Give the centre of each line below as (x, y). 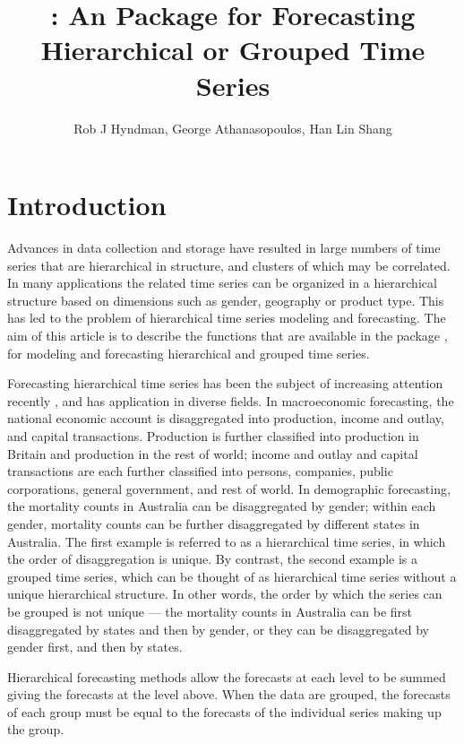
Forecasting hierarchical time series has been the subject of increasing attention (225, 383)
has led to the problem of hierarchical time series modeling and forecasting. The (227, 318)
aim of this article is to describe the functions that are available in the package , (228, 335)
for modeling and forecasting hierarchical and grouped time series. (189, 353)
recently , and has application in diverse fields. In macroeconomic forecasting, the (231, 400)
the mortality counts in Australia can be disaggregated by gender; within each (222, 506)
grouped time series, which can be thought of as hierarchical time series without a (232, 576)
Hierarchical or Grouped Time (233, 50)
